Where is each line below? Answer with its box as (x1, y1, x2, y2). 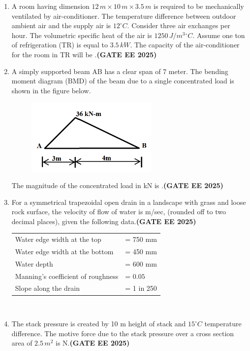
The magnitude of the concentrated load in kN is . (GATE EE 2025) (11, 180, 223, 190)
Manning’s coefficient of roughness (15, 271, 119, 281)
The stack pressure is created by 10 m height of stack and (11, 318, 186, 329)
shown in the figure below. (11, 85, 91, 95)
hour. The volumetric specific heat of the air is (11, 30, 152, 40)
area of (11, 338, 32, 348)
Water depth (15, 258, 53, 269)
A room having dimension (11, 1, 90, 11)
